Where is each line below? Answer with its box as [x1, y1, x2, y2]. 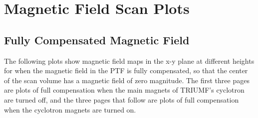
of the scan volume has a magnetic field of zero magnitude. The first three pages [4, 75, 250, 85]
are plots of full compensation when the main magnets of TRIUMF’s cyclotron [4, 85, 245, 95]
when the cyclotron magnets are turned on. [4, 104, 136, 115]
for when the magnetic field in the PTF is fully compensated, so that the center [4, 65, 248, 76]
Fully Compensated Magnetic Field [4, 32, 190, 47]
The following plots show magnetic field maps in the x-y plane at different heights [4, 55, 255, 66]
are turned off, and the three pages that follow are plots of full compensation [4, 94, 239, 105]
